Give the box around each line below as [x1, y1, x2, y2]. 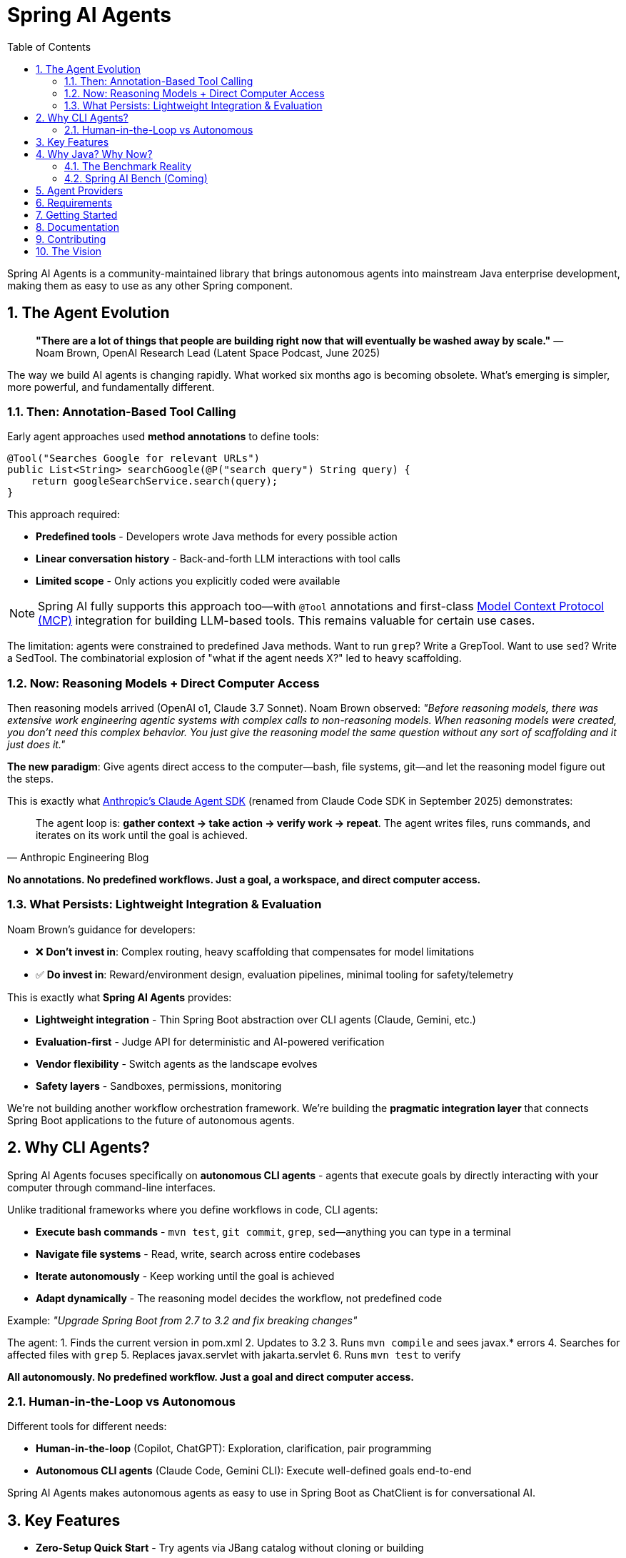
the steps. [7, 773, 54, 785]
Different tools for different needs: [7, 1420, 167, 1433]
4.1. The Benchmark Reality [64, 159, 192, 172]
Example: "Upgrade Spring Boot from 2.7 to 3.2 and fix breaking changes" [7, 1314, 358, 1326]
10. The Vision [36, 244, 102, 257]
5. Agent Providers [36, 184, 123, 197]
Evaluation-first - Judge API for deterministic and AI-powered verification [36, 1035, 385, 1048]
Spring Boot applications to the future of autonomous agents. [7, 1113, 295, 1126]
